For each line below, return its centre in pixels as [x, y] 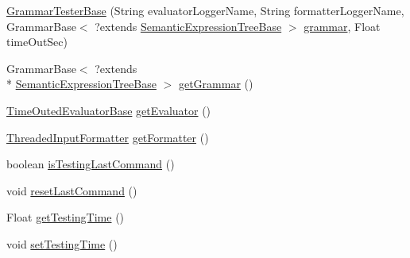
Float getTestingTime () [66, 217]
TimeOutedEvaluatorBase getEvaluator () [109, 110]
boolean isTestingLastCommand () [91, 164]
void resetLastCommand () [72, 190]
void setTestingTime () [62, 243]
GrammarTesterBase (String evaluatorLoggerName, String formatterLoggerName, [205, 10]
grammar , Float [342, 26]
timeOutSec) [37, 42]
